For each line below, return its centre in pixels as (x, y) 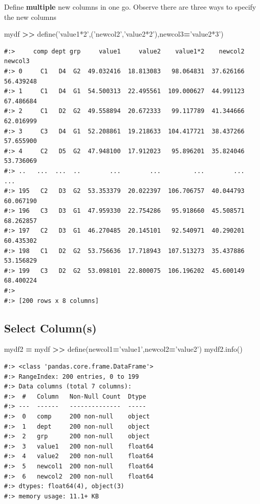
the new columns (30, 17)
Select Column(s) (50, 328)
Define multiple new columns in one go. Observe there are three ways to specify (130, 7)
